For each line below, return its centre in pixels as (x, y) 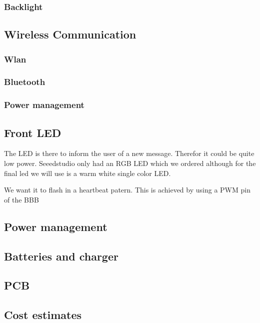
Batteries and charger (61, 256)
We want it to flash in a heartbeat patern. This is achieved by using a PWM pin (127, 190)
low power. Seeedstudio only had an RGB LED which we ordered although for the (130, 163)
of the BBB (21, 199)
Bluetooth (25, 82)
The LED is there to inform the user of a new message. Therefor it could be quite (129, 153)
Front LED (33, 132)
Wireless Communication (70, 34)
